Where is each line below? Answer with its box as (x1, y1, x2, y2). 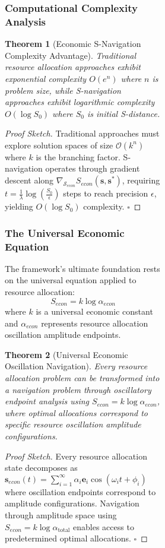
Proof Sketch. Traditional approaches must (5, 127, 160, 140)
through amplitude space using (5, 508, 117, 521)
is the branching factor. (36, 150, 120, 163)
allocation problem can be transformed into (5, 372, 160, 384)
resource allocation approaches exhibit (5, 61, 141, 73)
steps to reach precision (63, 187, 148, 199)
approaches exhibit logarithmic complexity (5, 96, 155, 108)
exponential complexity (5, 72, 87, 84)
